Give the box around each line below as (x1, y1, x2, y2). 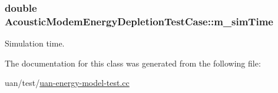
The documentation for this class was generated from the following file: (5, 57, 261, 69)
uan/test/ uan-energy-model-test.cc (5, 77, 130, 89)
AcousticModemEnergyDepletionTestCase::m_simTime (5, 14, 273, 28)
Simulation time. (5, 37, 65, 49)
